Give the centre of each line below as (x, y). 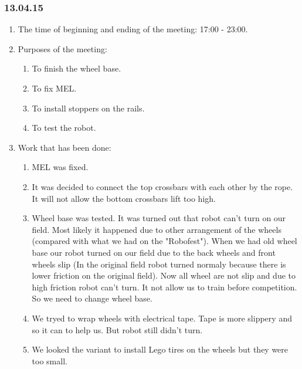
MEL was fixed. (60, 167)
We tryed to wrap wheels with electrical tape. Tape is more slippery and (162, 318)
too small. (50, 360)
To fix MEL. (54, 88)
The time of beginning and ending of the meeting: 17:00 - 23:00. (133, 29)
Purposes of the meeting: (62, 48)
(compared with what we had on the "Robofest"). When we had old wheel (164, 241)
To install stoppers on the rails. (88, 108)
